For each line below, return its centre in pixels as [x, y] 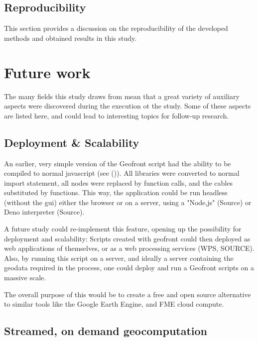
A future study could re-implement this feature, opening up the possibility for [123, 229]
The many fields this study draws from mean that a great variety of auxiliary [122, 96]
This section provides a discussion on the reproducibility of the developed [116, 28]
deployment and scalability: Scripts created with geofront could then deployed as [127, 238]
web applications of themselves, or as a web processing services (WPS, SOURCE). [129, 248]
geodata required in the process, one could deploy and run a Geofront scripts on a [129, 268]
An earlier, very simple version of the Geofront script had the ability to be [118, 163]
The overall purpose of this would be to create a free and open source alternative [128, 294]
